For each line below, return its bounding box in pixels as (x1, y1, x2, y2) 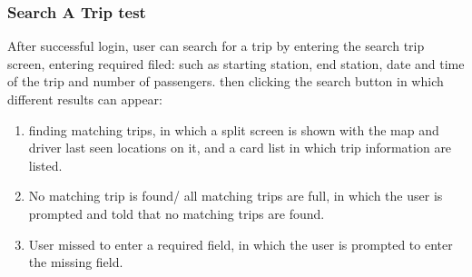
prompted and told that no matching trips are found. (28, 203, 325, 223)
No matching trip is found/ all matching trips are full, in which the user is (28, 186, 443, 205)
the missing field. (28, 252, 123, 272)
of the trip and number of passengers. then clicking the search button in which (7, 72, 444, 91)
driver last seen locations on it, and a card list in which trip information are (28, 138, 452, 157)
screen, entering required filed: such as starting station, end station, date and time (7, 54, 465, 73)
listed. (28, 155, 63, 174)
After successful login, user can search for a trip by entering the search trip (7, 36, 425, 55)
